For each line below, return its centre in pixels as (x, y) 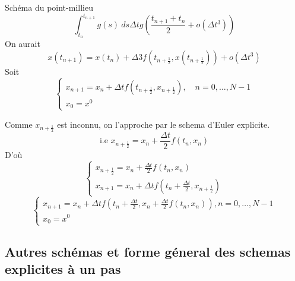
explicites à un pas (63, 269)
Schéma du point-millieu (49, 7)
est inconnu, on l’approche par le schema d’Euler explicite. (164, 124)
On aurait (23, 44)
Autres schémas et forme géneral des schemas (148, 251)
